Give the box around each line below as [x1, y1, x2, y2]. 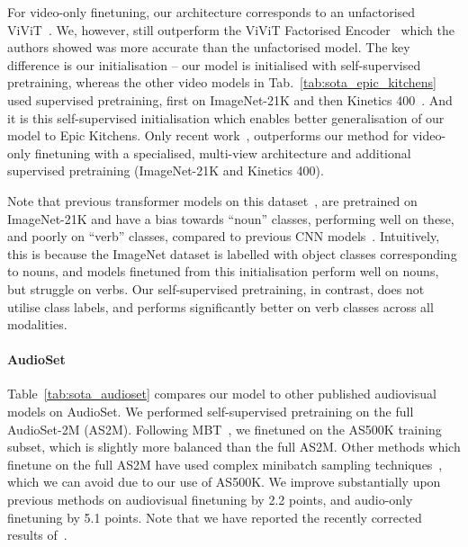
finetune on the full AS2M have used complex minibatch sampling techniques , [7, 454, 443, 473]
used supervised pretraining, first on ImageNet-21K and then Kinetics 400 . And [7, 90, 453, 109]
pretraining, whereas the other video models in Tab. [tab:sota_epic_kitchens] [7, 73, 436, 92]
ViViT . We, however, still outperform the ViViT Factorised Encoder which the [7, 20, 454, 39]
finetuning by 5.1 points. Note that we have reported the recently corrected [7, 507, 422, 526]
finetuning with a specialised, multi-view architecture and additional [34, 143, 411, 162]
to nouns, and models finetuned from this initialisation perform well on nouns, [7, 262, 439, 281]
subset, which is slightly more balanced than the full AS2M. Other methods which [7, 437, 461, 456]
